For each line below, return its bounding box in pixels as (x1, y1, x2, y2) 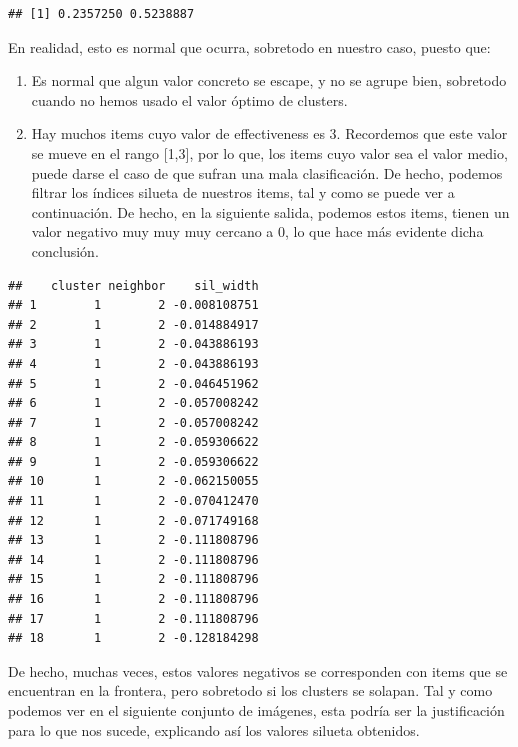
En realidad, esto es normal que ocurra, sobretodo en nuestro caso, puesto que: (8, 36, 491, 57)
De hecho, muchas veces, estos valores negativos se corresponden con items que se (8, 660, 508, 681)
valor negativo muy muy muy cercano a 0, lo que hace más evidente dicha (31, 221, 484, 242)
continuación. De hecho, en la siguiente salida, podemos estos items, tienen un (31, 201, 510, 222)
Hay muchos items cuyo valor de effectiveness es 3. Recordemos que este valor (31, 123, 508, 144)
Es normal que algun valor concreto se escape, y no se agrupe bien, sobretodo (31, 70, 507, 91)
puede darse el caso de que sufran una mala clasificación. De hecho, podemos (31, 162, 503, 183)
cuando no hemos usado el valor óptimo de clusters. (31, 89, 348, 110)
